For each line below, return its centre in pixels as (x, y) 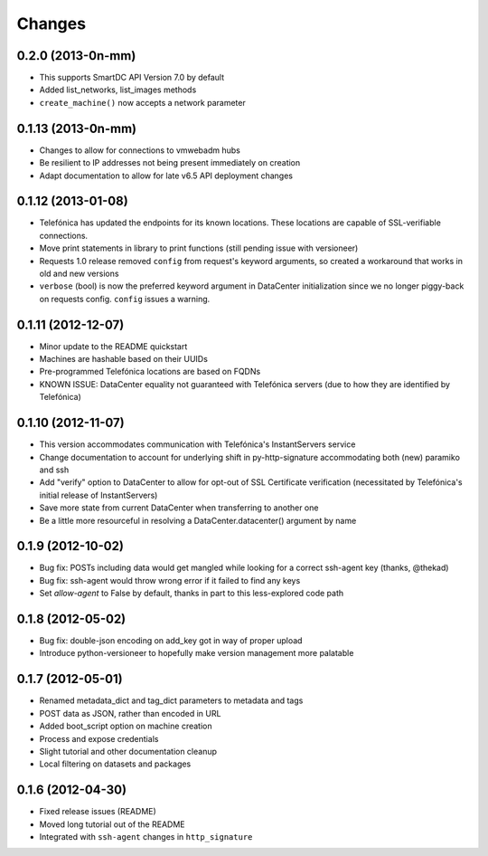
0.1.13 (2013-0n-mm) (77, 128)
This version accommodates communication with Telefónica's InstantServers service (197, 444)
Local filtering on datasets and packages (115, 764)
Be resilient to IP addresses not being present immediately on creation (170, 163)
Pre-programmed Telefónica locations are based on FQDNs (150, 372)
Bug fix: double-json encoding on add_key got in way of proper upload (171, 641)
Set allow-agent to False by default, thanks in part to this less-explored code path (192, 594)
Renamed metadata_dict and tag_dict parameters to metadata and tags (171, 700)
